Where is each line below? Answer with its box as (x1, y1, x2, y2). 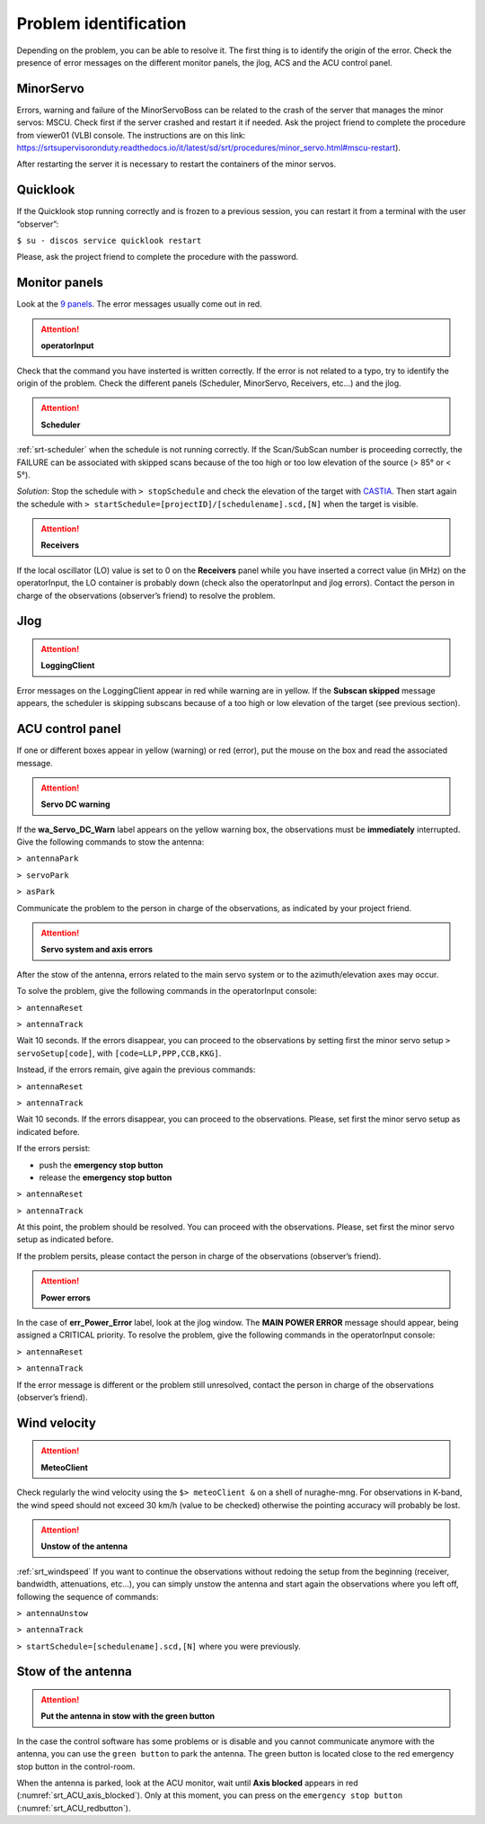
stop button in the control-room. (16, 1761, 136, 1772)
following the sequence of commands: (16, 1591, 159, 1602)
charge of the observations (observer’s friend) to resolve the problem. (16, 590, 276, 601)
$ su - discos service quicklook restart (16, 236, 202, 246)
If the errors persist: (16, 1143, 91, 1154)
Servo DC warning (40, 799, 111, 809)
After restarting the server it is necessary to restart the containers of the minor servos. (16, 158, 337, 170)
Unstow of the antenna (40, 1541, 128, 1551)
